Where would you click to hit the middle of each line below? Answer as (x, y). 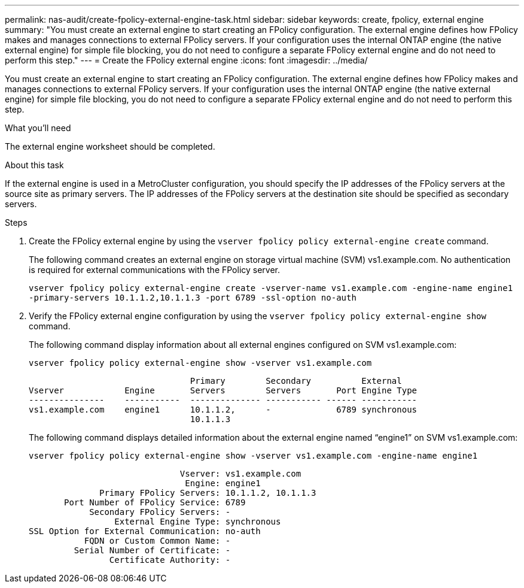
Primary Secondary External (296, 381)
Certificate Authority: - (170, 560)
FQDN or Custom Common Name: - (157, 541)
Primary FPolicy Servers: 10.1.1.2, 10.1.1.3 (208, 493)
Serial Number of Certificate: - (152, 550)
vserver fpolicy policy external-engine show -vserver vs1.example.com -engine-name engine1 (253, 456)
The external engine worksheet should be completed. (110, 146)
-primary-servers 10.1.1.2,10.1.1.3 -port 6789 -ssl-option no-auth (193, 298)
